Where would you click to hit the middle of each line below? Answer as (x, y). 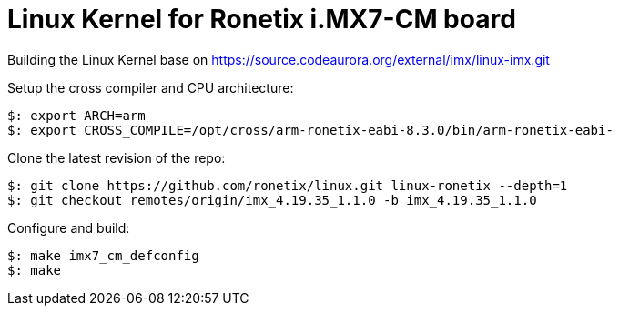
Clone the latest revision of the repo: (117, 157)
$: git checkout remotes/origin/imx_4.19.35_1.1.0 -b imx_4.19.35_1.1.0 (272, 200)
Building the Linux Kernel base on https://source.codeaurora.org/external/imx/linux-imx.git (279, 59)
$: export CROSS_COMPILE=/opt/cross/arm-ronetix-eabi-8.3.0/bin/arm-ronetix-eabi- (310, 130)
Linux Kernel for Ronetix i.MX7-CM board (262, 19)
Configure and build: (69, 227)
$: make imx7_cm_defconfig (103, 255)
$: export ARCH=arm (76, 115)
